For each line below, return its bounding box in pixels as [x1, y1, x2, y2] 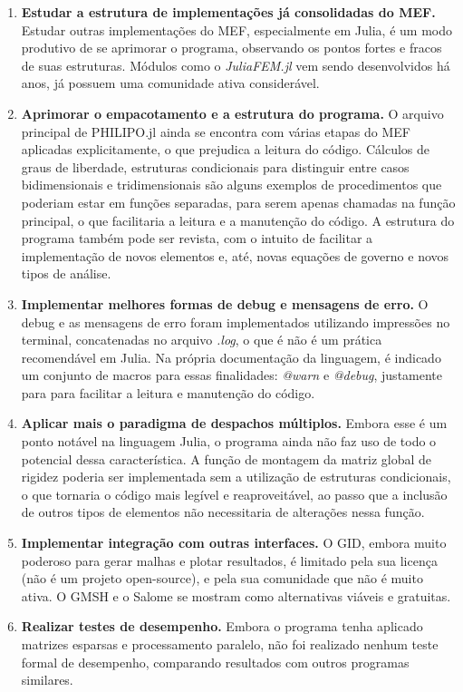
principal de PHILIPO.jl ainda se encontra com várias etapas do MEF [21, 122, 410, 141]
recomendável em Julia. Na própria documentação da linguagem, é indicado [21, 347, 441, 366]
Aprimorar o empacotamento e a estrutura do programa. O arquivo [21, 103, 444, 122]
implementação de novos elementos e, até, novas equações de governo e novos [21, 246, 449, 265]
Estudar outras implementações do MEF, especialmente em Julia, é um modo [21, 20, 452, 39]
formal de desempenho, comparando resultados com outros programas [21, 652, 410, 671]
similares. [21, 670, 73, 689]
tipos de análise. [21, 264, 111, 283]
